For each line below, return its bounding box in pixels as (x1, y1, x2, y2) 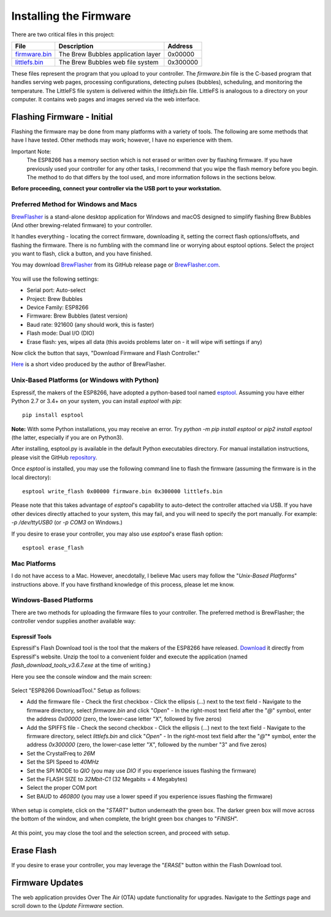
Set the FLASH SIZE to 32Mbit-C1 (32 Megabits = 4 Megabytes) (26, 775, 188, 782)
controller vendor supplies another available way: (11, 617, 136, 625)
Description (58, 42, 94, 50)
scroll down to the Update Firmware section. (11, 902, 124, 910)
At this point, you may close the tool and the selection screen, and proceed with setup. (11, 829, 230, 837)
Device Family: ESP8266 (26, 304, 89, 311)
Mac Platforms (11, 559, 56, 568)
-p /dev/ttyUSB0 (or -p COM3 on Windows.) (11, 519, 123, 526)
